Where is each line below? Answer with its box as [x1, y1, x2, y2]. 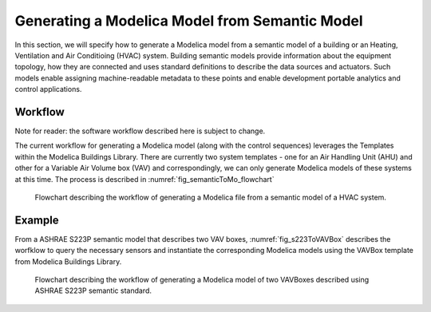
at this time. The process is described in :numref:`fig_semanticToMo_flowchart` [14, 174, 275, 184]
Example [14, 213, 59, 227]
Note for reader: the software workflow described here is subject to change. [14, 126, 266, 136]
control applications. [14, 85, 82, 94]
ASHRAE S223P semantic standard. [34, 286, 152, 295]
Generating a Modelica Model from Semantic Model [14, 12, 363, 30]
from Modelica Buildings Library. [14, 256, 122, 267]
